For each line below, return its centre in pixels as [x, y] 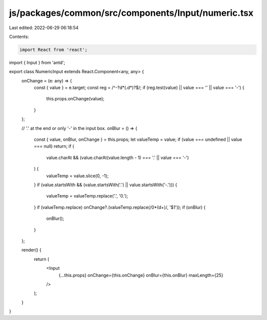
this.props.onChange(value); [75, 99]
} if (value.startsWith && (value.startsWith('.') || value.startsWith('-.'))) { [106, 185]
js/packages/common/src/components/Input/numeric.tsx [131, 13]
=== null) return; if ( [54, 146]
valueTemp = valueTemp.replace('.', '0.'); [87, 196]
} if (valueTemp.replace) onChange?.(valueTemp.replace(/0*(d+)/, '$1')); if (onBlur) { [120, 207]
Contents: [19, 37]
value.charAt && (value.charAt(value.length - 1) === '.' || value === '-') [117, 158]
